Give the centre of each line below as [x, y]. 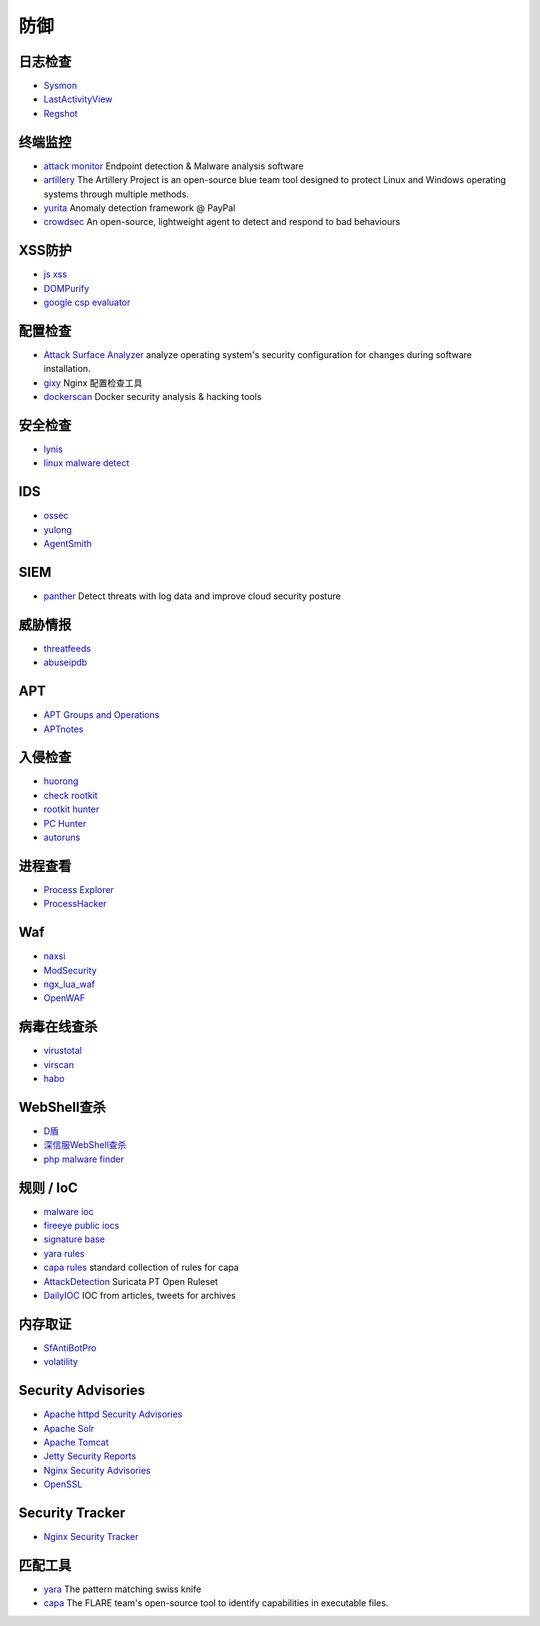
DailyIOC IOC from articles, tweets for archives [140, 1296]
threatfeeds [67, 648]
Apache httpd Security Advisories [113, 1414]
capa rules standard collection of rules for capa [141, 1267]
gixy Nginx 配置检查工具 [93, 382]
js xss [55, 274]
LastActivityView [78, 99]
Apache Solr [69, 1428]
